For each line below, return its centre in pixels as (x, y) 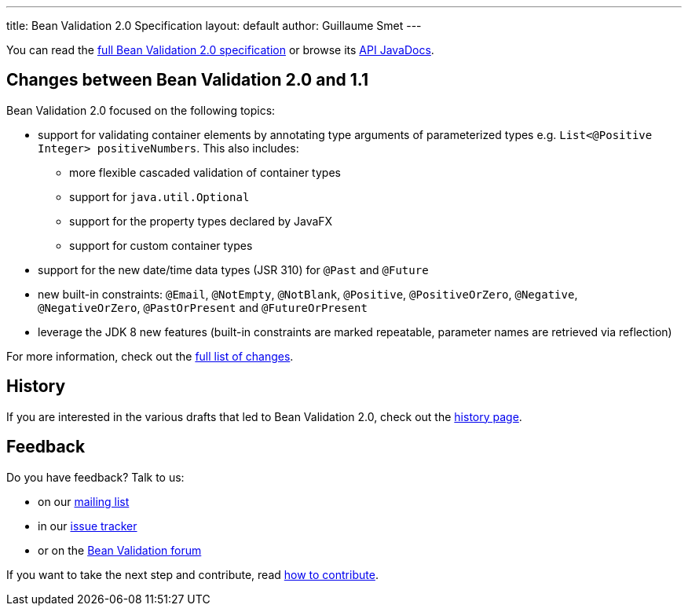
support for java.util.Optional (159, 196)
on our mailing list (84, 501)
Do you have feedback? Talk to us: (95, 477)
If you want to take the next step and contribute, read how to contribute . (192, 574)
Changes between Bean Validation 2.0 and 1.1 (187, 80)
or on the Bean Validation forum (120, 550)
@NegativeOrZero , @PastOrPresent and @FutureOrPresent (203, 307)
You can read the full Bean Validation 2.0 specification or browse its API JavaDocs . (220, 50)
